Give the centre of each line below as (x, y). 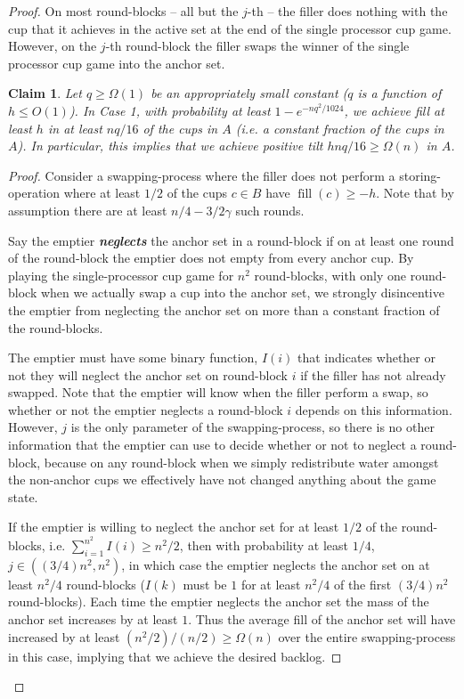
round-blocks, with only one (330, 275)
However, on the (53, 46)
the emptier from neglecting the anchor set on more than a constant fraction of (224, 309)
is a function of (399, 93)
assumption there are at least (88, 210)
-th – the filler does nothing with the (347, 11)
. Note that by (415, 193)
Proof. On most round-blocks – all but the (123, 11)
